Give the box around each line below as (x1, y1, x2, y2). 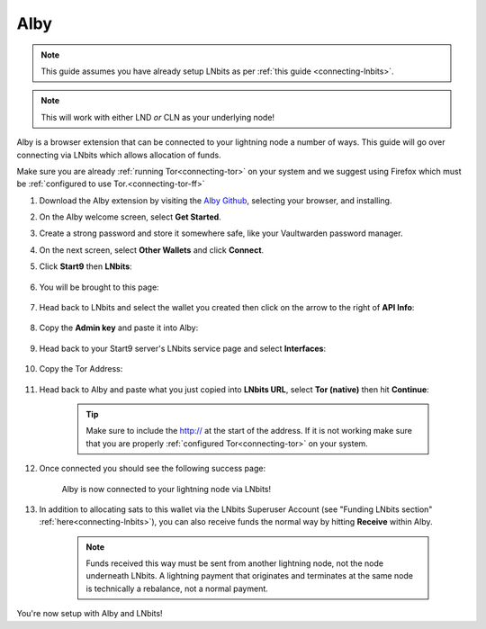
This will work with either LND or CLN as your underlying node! (40, 112, 274, 122)
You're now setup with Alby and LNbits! (16, 608, 163, 619)
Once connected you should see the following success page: (39, 463, 265, 474)
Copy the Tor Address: (39, 364, 123, 374)
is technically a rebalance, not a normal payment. (85, 583, 269, 594)
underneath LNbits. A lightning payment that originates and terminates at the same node (85, 571, 414, 581)
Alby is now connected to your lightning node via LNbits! (61, 483, 272, 494)
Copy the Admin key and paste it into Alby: (39, 322, 199, 333)
